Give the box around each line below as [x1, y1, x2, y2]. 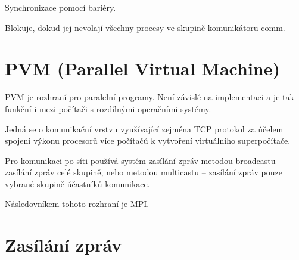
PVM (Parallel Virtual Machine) [5, 56, 281, 81]
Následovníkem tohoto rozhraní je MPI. [5, 197, 149, 210]
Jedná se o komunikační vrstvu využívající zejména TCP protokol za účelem [5, 122, 284, 135]
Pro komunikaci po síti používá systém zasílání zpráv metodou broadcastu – [5, 154, 283, 166]
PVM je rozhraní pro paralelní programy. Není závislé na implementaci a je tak [5, 91, 294, 103]
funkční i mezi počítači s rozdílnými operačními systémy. [5, 102, 211, 114]
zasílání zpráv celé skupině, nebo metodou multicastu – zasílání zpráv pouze [5, 166, 282, 178]
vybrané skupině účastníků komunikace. [5, 177, 150, 190]
